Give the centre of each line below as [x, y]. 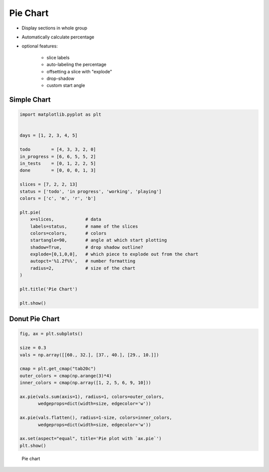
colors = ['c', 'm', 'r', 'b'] [58, 198]
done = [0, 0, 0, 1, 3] [58, 170]
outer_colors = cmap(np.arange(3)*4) [66, 376]
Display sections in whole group [54, 28]
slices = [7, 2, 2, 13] [49, 184]
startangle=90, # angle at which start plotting [98, 240]
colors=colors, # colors [68, 233]
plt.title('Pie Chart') [49, 289]
